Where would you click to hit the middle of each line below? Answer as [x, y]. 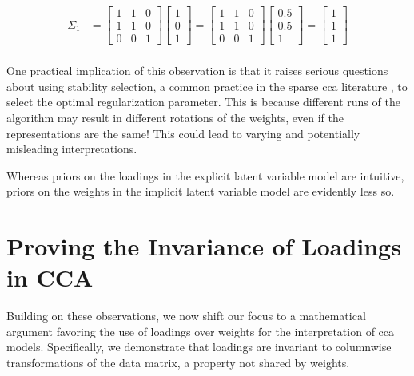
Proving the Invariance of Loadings [204, 246]
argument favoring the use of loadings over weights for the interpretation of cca [201, 331]
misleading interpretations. [72, 149]
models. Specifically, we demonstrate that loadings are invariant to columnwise [199, 347]
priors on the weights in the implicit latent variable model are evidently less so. [201, 191]
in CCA [50, 277]
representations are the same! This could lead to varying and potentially [183, 133]
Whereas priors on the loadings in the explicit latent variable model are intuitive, [205, 175]
